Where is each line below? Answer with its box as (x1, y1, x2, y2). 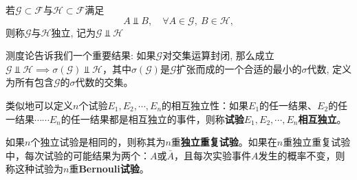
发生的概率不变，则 (258, 148, 345, 162)
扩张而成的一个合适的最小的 (176, 61, 302, 76)
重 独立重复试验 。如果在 (171, 135, 277, 149)
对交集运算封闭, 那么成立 (162, 48, 274, 63)
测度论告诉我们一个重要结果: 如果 (6, 48, 156, 63)
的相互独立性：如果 (162, 98, 249, 112)
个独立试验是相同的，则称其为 (30, 135, 166, 149)
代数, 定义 (307, 61, 352, 76)
